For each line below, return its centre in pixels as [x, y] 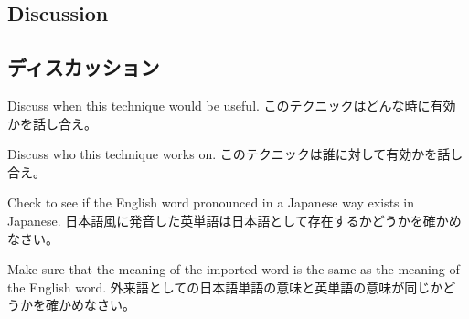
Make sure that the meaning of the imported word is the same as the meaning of [234, 269]
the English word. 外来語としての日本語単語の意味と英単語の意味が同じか [225, 287]
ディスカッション [84, 67]
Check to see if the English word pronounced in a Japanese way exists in [211, 202]
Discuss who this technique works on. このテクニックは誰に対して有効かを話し [235, 154]
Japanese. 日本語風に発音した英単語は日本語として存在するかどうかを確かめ [234, 220]
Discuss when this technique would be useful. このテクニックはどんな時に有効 [232, 105]
